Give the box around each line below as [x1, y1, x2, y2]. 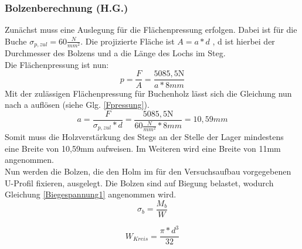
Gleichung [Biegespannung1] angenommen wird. [5, 188, 177, 200]
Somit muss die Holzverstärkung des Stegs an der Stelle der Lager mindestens [5, 131, 284, 143]
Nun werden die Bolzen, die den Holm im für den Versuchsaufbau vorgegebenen [5, 165, 291, 178]
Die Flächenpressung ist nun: [5, 58, 109, 70]
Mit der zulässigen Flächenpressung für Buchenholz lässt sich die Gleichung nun [5, 87, 292, 99]
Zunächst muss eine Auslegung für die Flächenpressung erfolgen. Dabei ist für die [5, 23, 297, 36]
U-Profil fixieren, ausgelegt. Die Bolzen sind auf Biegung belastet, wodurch [5, 176, 274, 189]
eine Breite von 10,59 [5, 142, 80, 154]
